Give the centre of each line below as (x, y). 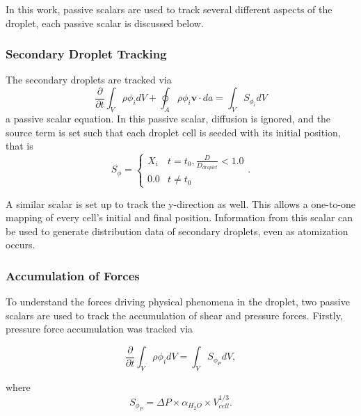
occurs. (21, 245)
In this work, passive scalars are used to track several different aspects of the (169, 9)
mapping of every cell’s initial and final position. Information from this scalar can (179, 217)
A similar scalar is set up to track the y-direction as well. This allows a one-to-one (181, 203)
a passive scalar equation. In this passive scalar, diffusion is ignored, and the (168, 119)
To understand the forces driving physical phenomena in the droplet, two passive (178, 302)
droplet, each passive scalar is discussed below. (105, 23)
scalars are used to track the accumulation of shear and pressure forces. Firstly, (174, 315)
